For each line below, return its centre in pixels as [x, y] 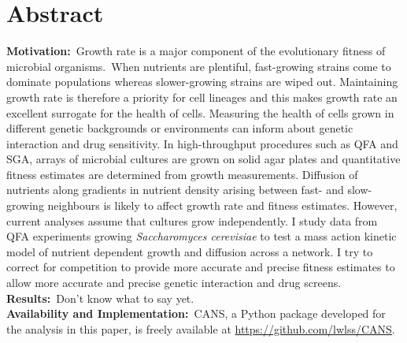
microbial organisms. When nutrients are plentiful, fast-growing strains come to [199, 66]
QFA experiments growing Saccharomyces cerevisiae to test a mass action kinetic [202, 236]
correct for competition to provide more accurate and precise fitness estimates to [201, 267]
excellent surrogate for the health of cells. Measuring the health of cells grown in [200, 112]
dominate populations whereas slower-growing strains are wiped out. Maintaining [202, 82]
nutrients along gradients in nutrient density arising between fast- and [175, 190]
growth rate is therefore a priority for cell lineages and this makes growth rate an [202, 97]
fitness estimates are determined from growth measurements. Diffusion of [182, 174]
